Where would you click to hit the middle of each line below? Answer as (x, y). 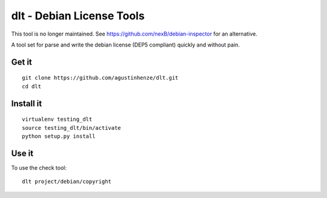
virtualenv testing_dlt (57, 120)
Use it (22, 153)
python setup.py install (59, 136)
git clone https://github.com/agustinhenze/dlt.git (100, 78)
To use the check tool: (39, 168)
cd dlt (32, 86)
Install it (27, 104)
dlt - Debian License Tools (78, 16)
